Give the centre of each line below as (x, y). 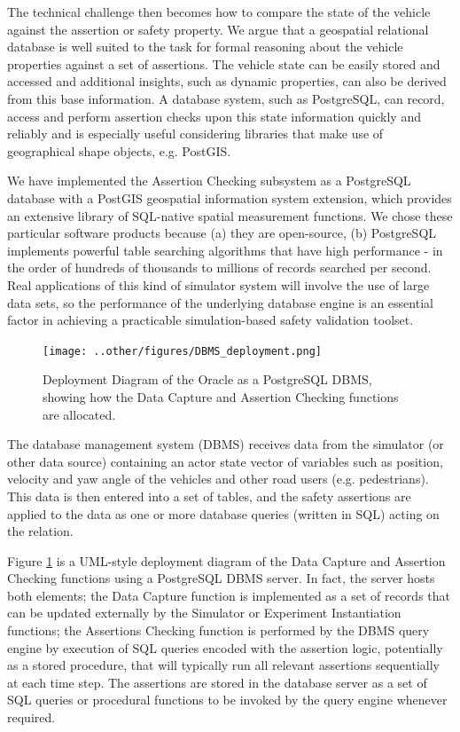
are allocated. (79, 414)
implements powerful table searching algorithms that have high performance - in (225, 250)
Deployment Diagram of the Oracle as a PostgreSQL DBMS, (207, 379)
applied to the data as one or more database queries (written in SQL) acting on (223, 513)
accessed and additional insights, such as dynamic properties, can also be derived (227, 81)
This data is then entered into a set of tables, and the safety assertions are (209, 496)
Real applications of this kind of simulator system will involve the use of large (218, 284)
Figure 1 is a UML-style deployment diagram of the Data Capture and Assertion (226, 560)
